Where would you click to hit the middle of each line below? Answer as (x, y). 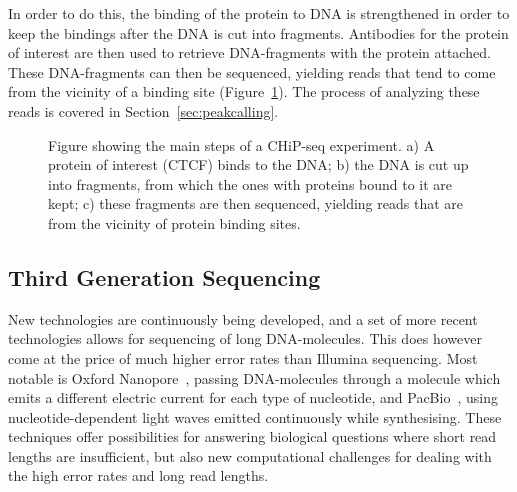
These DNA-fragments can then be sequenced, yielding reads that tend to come (252, 71)
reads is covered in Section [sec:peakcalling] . (143, 110)
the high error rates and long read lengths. (138, 475)
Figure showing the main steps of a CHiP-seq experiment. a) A (241, 144)
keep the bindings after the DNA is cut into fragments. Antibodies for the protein (258, 32)
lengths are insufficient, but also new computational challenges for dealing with (250, 455)
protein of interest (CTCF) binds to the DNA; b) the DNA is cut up (258, 164)
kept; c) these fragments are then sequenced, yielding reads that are (255, 203)
